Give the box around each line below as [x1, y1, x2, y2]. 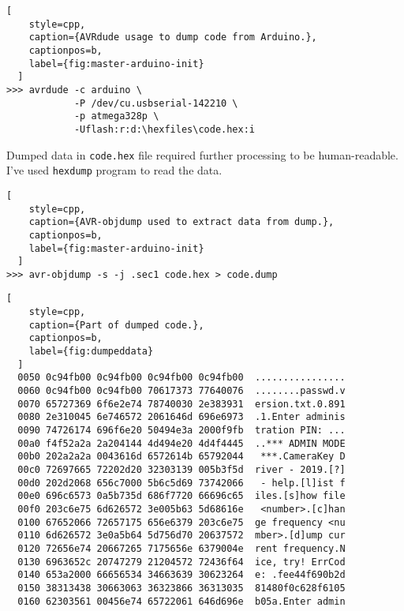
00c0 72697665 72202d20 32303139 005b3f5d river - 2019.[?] [17, 464, 346, 475]
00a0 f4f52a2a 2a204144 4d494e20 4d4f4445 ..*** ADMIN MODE [17, 437, 346, 449]
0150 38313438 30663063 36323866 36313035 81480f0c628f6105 [17, 582, 346, 594]
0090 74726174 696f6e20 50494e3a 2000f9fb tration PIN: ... [17, 425, 346, 437]
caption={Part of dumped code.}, [28, 319, 204, 331]
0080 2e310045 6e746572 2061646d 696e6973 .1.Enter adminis [17, 411, 346, 423]
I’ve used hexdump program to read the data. [6, 162, 223, 178]
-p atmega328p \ [73, 111, 159, 122]
